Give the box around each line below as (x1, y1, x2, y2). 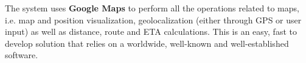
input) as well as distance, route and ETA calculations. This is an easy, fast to (5, 25, 297, 38)
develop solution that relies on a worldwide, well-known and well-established (5, 37, 289, 49)
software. (5, 49, 38, 61)
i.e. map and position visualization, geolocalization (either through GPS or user (5, 13, 302, 26)
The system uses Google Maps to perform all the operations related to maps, (5, 2, 299, 14)
